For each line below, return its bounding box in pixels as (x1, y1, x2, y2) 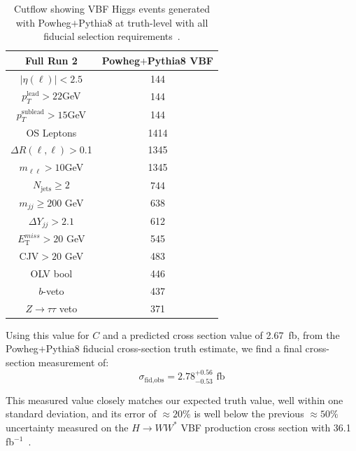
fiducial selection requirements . (43, 29, 180, 43)
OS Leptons (26, 125, 77, 139)
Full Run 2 (24, 53, 78, 67)
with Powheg (15, 15, 71, 29)
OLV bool (30, 265, 73, 280)
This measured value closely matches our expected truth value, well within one (6, 392, 343, 407)
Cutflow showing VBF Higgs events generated (13, 1, 211, 15)
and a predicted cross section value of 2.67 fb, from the (102, 327, 340, 342)
